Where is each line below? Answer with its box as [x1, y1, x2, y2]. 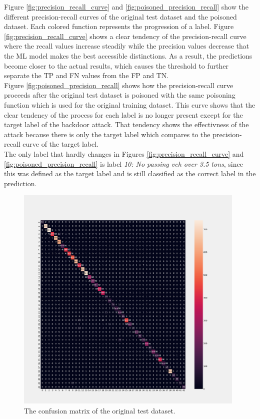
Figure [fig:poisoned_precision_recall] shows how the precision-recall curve [4, 80, 233, 90]
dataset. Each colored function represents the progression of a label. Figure [4, 21, 234, 32]
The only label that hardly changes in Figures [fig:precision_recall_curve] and [4, 148, 244, 159]
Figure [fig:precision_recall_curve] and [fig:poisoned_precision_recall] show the [4, 2, 248, 12]
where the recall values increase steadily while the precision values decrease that [4, 41, 249, 51]
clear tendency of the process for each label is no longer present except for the [4, 109, 243, 120]
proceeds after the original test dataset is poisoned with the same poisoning [4, 90, 235, 100]
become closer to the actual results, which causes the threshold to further [4, 60, 229, 71]
